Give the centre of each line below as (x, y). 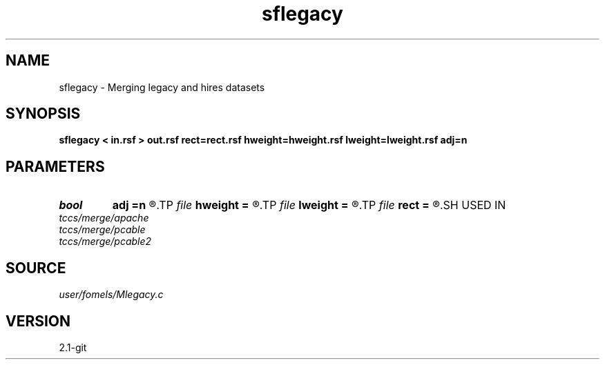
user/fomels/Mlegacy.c (111, 295)
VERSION (38, 321)
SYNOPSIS (43, 114)
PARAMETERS (55, 166)
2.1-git (73, 347)
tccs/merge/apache (104, 218)
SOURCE (36, 268)
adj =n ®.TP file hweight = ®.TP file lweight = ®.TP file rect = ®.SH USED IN (309, 205)
